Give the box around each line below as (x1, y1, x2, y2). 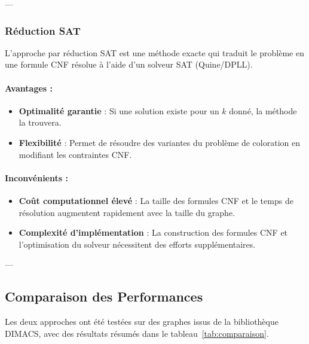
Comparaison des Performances (5, 287, 203, 306)
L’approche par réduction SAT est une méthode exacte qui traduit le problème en (5, 46, 304, 59)
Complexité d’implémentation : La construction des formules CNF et (19, 226, 288, 239)
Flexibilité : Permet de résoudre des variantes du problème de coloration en (19, 136, 300, 148)
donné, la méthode (229, 104, 297, 117)
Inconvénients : (5, 171, 68, 184)
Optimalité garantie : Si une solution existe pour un (19, 104, 219, 117)
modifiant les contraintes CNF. (19, 148, 132, 160)
